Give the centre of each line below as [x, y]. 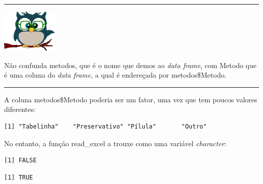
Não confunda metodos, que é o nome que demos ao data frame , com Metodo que [130, 65]
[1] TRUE [19, 177]
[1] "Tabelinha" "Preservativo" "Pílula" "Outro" [105, 126]
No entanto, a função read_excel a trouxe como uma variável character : [115, 143]
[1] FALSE [20, 161]
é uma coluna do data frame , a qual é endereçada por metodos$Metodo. [115, 75]
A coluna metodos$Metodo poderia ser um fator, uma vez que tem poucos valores [131, 99]
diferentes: [20, 109]
